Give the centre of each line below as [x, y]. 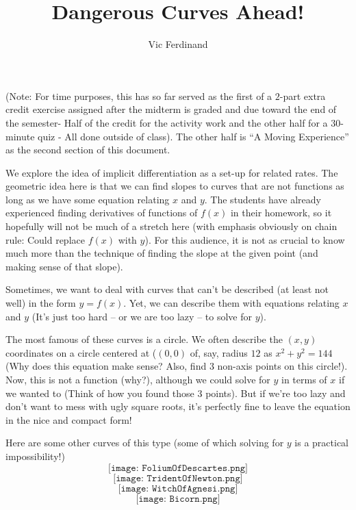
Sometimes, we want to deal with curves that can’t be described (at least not [167, 289]
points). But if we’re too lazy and [276, 393]
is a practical [322, 443]
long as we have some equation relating [88, 199]
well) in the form [41, 303]
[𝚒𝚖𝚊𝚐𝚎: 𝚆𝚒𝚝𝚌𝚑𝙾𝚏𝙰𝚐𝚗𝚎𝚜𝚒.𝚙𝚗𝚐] [178, 488]
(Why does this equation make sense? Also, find [106, 366]
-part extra [303, 95]
